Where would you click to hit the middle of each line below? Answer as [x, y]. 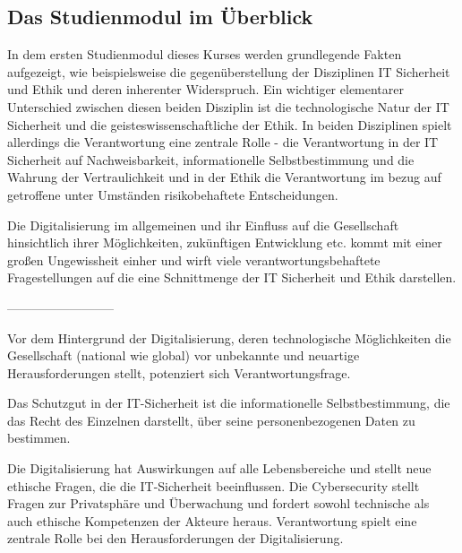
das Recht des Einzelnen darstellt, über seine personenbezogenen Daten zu [211, 420]
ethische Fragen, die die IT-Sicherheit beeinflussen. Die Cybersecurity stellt [214, 485]
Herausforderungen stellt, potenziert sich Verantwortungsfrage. [179, 372]
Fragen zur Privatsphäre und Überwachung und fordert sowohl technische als [218, 503]
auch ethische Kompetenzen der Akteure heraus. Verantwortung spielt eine [212, 520]
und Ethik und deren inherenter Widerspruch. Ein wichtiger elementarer [206, 89]
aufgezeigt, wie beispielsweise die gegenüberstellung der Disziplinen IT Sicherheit [229, 71]
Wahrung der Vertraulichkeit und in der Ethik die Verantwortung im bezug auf [224, 177]
